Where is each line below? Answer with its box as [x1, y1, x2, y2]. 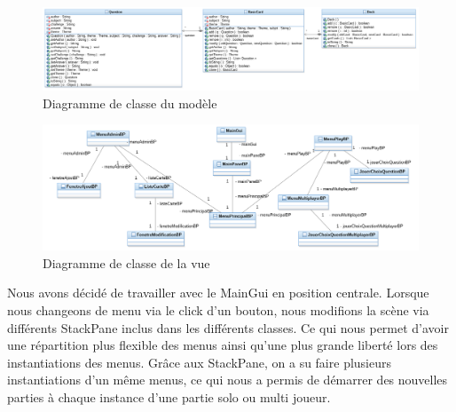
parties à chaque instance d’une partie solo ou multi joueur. [7, 387, 331, 406]
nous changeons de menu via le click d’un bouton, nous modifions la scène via [7, 300, 429, 319]
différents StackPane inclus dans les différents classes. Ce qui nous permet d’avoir [7, 318, 449, 337]
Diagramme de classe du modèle [43, 93, 217, 112]
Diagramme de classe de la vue [43, 253, 210, 272]
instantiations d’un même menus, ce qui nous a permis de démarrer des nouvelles [7, 370, 448, 389]
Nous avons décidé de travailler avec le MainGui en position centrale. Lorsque [7, 283, 429, 302]
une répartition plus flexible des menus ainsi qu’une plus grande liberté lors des [7, 336, 438, 354]
